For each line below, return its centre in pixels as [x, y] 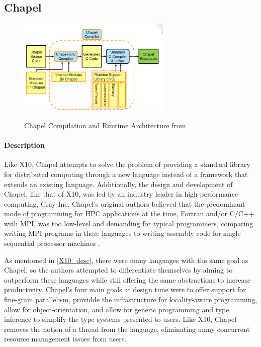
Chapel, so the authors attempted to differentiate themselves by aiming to [118, 270]
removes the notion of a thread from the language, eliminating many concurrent [127, 329]
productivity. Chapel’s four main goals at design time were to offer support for [125, 289]
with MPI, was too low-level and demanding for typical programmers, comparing [129, 223]
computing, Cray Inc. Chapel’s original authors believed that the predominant [125, 203]
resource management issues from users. [65, 339]
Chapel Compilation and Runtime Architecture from [105, 125]
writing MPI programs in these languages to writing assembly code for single [122, 233]
